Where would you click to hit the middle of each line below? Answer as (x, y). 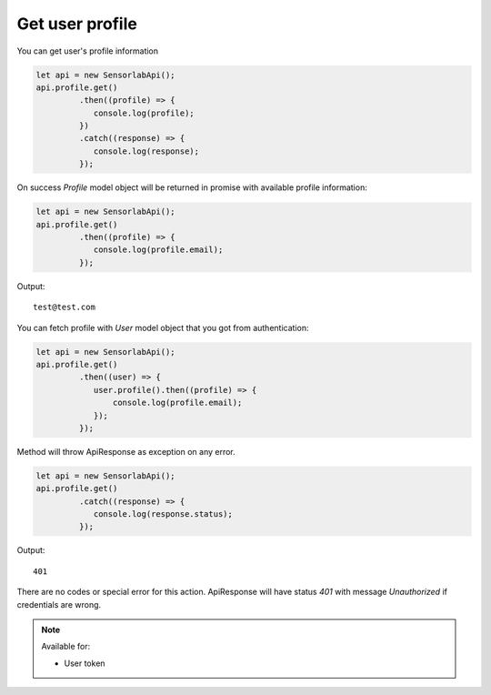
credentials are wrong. (59, 604)
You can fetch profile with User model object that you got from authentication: (163, 327)
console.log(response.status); (163, 514)
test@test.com (64, 307)
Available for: (66, 647)
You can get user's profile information (88, 51)
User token (85, 663)
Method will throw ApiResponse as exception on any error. (126, 451)
